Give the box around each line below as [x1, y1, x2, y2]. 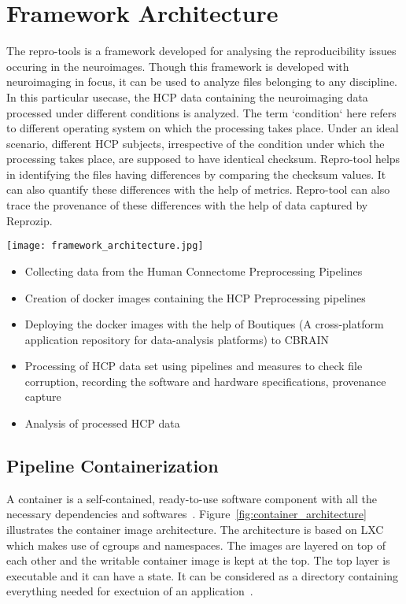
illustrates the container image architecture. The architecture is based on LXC [6, 521, 384, 538]
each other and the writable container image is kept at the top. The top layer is [6, 552, 390, 569]
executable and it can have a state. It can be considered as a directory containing [6, 567, 399, 584]
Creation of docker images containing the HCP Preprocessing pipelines [24, 289, 366, 306]
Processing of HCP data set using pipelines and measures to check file [24, 358, 363, 374]
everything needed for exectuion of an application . [6, 583, 253, 599]
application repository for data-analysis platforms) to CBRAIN [24, 331, 330, 347]
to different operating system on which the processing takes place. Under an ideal [6, 120, 399, 136]
